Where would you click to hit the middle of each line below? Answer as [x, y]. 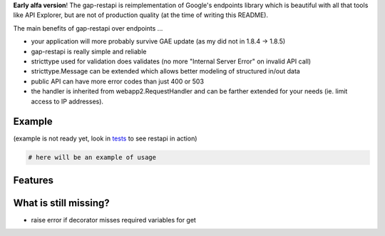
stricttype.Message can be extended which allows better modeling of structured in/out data [166, 71]
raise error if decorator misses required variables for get [113, 220]
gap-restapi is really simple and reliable [89, 51]
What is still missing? [61, 203]
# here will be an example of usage [92, 158]
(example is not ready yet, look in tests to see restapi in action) [105, 138]
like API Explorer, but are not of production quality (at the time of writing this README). [141, 15]
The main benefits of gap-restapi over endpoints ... [88, 28]
